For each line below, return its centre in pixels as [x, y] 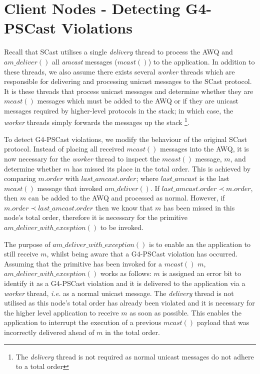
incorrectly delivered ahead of [49, 332]
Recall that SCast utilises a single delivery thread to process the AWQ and [118, 52]
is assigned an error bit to [201, 273]
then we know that [124, 207]
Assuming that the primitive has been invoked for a [83, 263]
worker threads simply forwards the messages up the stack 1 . [97, 121]
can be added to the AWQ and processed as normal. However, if [126, 198]
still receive [21, 254]
